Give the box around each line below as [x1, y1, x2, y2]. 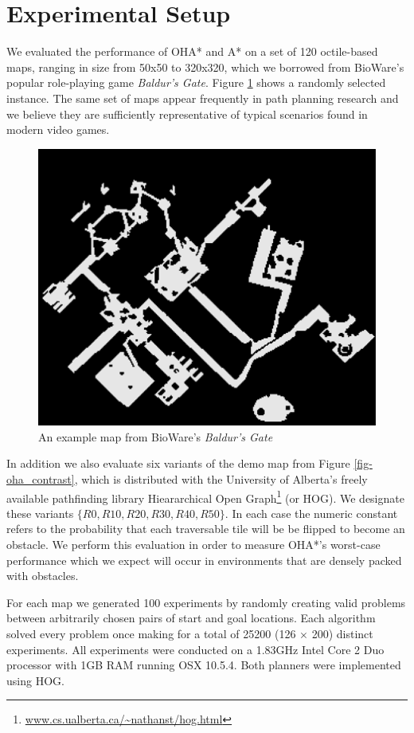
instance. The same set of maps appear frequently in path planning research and [6, 89, 399, 106]
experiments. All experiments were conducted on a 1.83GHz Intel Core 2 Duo [6, 641, 385, 657]
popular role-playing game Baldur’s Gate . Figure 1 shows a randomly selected [6, 74, 386, 91]
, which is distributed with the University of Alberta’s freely [74, 471, 368, 487]
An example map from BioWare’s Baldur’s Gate [38, 428, 273, 445]
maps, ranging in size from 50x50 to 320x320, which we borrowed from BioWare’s [6, 58, 404, 75]
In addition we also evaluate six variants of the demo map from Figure [6, 455, 350, 472]
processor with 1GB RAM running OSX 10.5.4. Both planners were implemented [6, 657, 401, 673]
